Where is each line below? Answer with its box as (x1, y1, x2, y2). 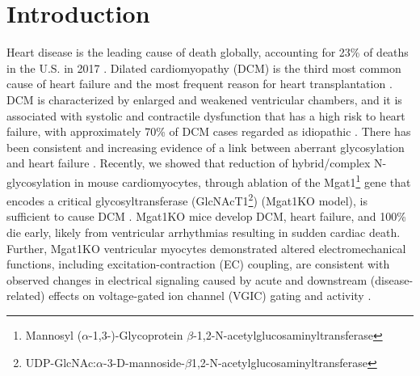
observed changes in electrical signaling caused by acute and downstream (6, 271, 367, 288)
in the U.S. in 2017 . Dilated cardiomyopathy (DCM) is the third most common (6, 59, 401, 76)
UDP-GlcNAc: (25, 353, 97, 370)
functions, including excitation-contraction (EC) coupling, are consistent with (6, 256, 390, 272)
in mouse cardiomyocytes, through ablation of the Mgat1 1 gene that (74, 171, 411, 190)
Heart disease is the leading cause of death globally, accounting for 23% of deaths (6, 44, 409, 61)
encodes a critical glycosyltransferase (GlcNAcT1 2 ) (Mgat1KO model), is (6, 190, 368, 209)
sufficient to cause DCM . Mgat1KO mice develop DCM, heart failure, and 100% (6, 208, 406, 225)
